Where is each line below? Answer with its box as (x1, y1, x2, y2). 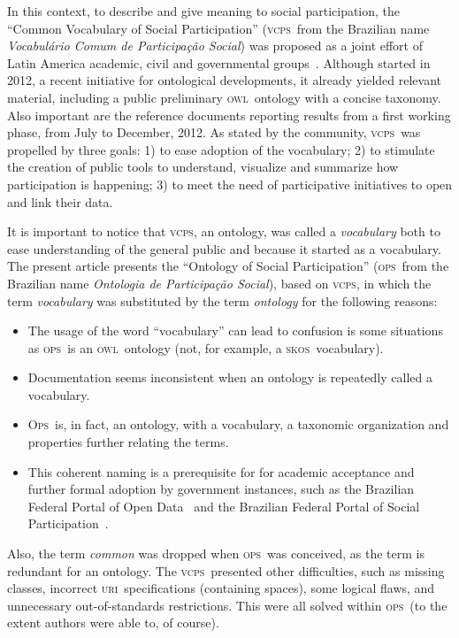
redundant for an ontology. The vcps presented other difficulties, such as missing (7, 561, 445, 580)
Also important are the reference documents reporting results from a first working (7, 105, 451, 124)
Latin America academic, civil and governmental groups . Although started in (7, 53, 431, 72)
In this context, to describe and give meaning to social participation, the (7, 2, 401, 19)
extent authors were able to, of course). (7, 613, 219, 632)
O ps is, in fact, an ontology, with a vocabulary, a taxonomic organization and (27, 415, 449, 434)
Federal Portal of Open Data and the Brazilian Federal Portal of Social (27, 496, 420, 515)
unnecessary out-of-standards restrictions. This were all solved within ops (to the (7, 596, 448, 614)
